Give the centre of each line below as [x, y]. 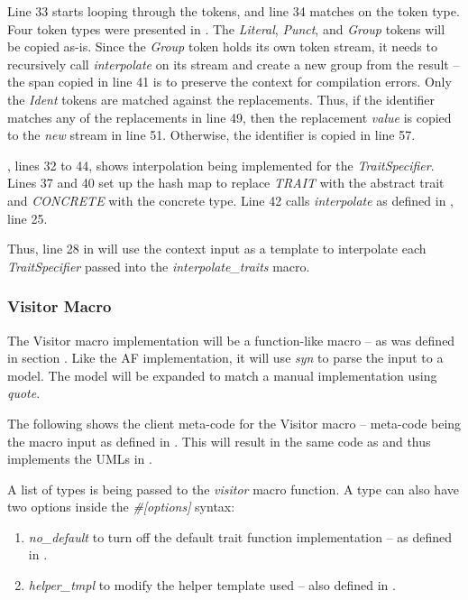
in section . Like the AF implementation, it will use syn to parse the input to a [225, 358]
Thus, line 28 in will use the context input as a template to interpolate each [217, 249]
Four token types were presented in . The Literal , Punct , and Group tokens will [226, 28]
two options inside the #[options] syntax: [121, 507]
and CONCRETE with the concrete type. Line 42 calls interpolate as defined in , [230, 200]
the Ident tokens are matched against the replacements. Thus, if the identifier [221, 99]
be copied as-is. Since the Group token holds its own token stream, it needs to [222, 46]
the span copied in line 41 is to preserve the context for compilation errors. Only [229, 82]
